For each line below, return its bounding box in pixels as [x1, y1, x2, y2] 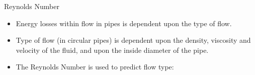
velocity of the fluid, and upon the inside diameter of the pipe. [16, 44, 209, 55]
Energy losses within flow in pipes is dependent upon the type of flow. [16, 18, 232, 28]
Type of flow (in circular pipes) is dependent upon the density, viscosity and [16, 35, 251, 45]
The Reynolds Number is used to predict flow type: [16, 61, 174, 72]
